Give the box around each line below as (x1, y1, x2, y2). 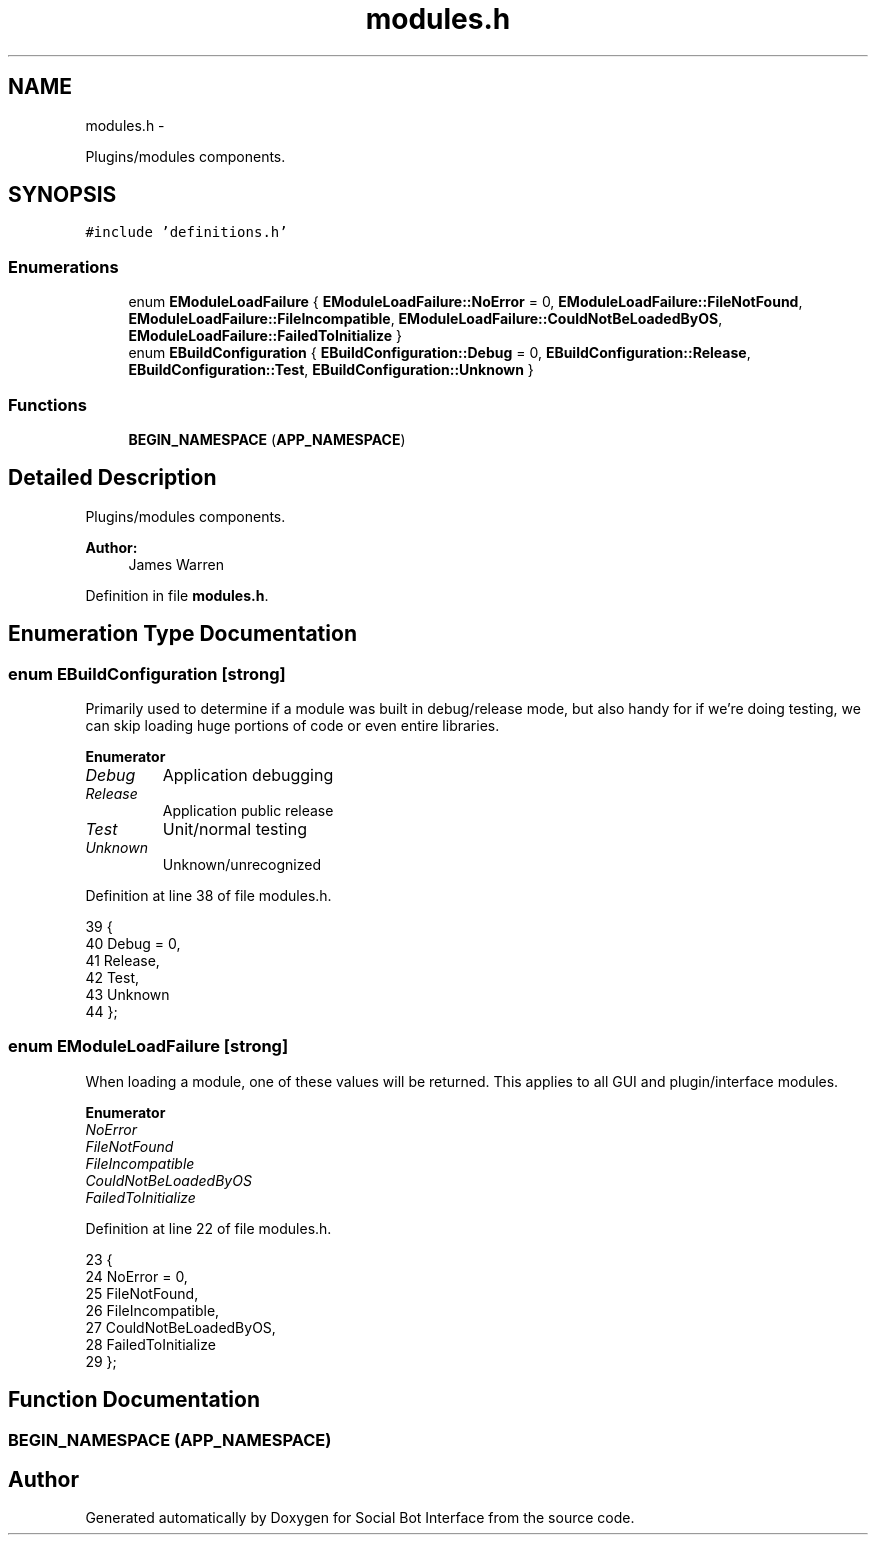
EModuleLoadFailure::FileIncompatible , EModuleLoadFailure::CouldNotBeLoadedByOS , (128, 310, 723, 328)
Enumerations (8, 256, 119, 277)
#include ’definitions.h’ (85, 224, 288, 241)
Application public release (162, 802, 334, 819)
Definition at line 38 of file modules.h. (85, 887, 332, 904)
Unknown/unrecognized (162, 856, 322, 873)
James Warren (128, 555, 224, 573)
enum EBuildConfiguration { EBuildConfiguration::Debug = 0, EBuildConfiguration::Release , (128, 344, 751, 362)
